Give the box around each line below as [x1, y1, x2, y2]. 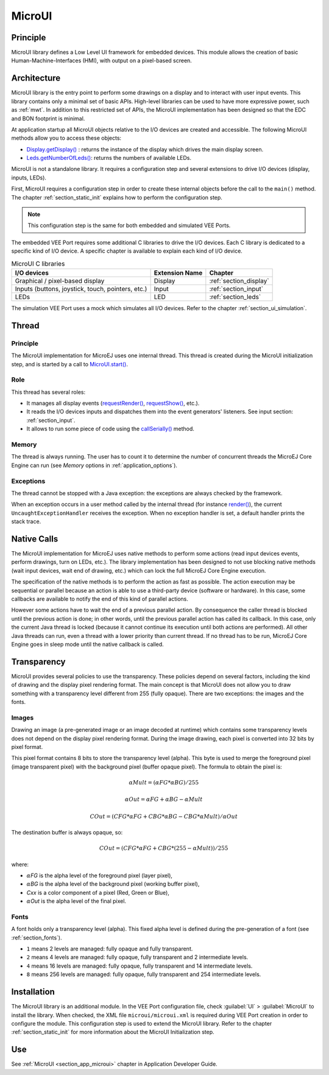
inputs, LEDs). [11, 174, 47, 181]
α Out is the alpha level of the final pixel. [26, 897, 127, 905]
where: [11, 861, 29, 868]
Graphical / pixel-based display [15, 277, 105, 285]
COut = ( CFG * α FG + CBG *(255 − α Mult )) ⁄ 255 [99, 845, 228, 852]
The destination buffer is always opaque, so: [11, 829, 123, 836]
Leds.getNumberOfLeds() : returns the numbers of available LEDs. [26, 154, 192, 162]
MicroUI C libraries [11, 259, 65, 268]
